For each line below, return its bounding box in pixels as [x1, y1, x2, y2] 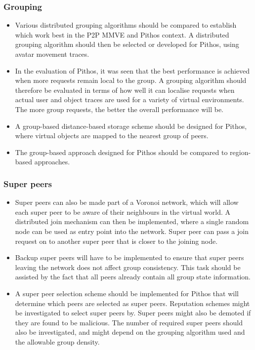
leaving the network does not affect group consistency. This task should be [15, 262, 241, 272]
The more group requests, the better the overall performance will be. [15, 104, 223, 114]
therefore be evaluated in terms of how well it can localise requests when [15, 84, 235, 95]
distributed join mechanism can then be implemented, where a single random [15, 216, 249, 227]
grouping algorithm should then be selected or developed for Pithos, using [15, 39, 239, 49]
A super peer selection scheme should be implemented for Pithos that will [15, 288, 239, 298]
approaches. [34, 156, 70, 167]
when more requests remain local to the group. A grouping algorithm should [15, 75, 247, 85]
